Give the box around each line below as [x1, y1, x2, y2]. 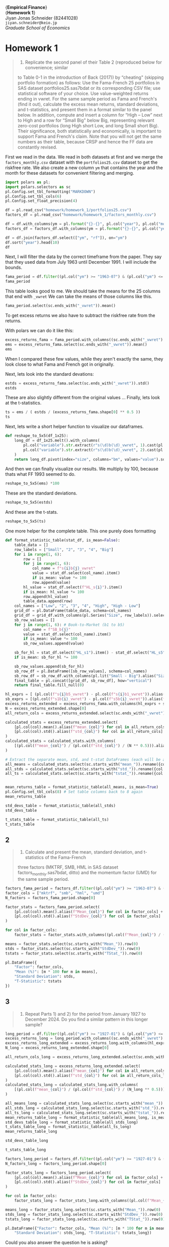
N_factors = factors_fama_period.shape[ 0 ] [5, 895, 96, 901]
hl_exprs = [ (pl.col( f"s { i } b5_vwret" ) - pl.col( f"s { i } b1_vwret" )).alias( [5, 692, 165, 697]
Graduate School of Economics [5, 25, 70, 31]
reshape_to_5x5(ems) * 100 [5, 481, 59, 486]
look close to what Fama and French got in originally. [5, 361, 115, 367]
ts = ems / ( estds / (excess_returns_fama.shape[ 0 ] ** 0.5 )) [5, 410, 141, 415]
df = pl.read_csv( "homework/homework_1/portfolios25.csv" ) [5, 208, 132, 213]
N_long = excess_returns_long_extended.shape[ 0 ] [5, 1045, 109, 1051]
